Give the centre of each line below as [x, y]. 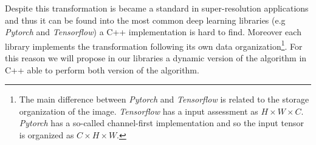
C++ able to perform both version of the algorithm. [102, 69]
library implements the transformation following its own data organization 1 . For [154, 45]
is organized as [46, 135]
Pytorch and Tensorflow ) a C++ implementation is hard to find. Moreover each [153, 32]
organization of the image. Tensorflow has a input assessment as [139, 111]
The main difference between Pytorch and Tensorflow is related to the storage [164, 99]
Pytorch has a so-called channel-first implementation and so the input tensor [161, 123]
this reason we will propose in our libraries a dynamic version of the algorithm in [156, 58]
